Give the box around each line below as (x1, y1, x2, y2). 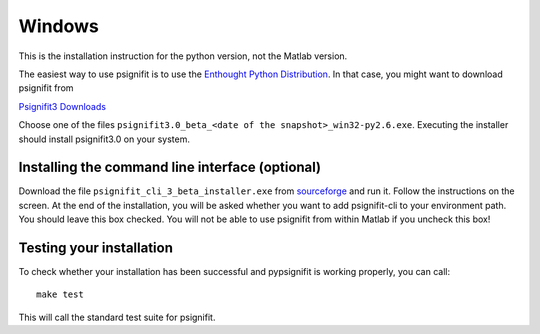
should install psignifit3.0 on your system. (18, 133, 190, 145)
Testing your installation (18, 240, 174, 256)
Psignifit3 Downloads (18, 100, 107, 112)
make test (36, 289, 84, 300)
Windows (18, 15, 99, 37)
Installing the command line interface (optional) (18, 159, 322, 176)
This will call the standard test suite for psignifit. (18, 311, 216, 323)
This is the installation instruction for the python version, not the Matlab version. (18, 50, 348, 62)
